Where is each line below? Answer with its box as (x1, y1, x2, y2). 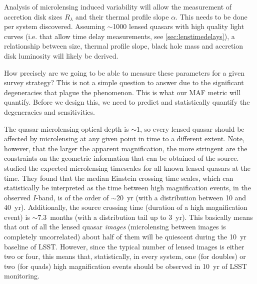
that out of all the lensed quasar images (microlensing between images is (4, 221, 226, 232)
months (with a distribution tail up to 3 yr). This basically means (50, 211, 253, 222)
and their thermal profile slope (75, 11, 169, 22)
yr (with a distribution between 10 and (126, 192, 246, 202)
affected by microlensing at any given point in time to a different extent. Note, (4, 133, 244, 144)
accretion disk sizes (4, 11, 62, 22)
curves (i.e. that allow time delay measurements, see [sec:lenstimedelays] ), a (4, 31, 235, 41)
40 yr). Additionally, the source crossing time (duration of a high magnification (4, 202, 247, 212)
